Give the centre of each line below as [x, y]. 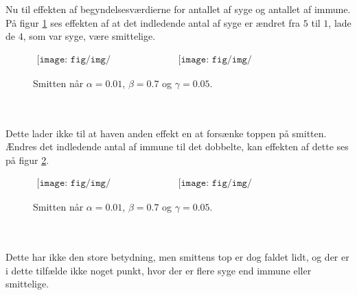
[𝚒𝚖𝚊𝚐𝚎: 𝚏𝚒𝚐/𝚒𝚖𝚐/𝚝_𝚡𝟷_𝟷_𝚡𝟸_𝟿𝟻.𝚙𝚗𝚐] [215, 59]
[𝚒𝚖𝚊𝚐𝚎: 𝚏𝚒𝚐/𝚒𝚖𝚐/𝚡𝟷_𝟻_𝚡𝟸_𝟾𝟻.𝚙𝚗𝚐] [73, 184]
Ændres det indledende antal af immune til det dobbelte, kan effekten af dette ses [177, 146]
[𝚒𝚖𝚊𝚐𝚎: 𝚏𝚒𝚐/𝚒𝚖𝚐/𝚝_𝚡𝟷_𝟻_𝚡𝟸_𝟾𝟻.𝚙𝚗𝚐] [215, 184]
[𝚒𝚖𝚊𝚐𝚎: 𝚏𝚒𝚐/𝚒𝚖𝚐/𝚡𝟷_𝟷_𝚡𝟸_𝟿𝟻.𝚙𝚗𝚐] [73, 59]
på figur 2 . [27, 160]
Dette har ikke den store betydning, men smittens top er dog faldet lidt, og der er [177, 257]
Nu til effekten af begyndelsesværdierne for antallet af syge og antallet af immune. [178, 9]
